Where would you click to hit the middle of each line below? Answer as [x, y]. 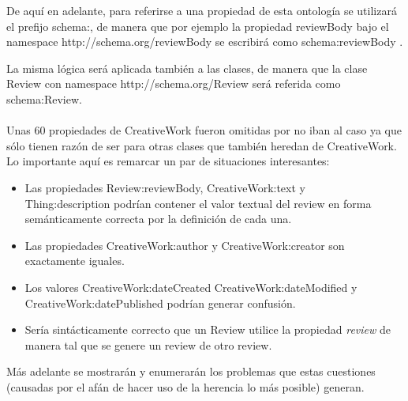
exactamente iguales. [75, 261]
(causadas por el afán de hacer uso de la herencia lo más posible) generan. [185, 386]
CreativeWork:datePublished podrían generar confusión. [160, 303]
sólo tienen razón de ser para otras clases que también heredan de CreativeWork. [202, 145]
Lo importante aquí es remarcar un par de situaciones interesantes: [168, 161]
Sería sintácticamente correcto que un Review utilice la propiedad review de [208, 329]
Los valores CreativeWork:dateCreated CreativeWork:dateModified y [191, 287]
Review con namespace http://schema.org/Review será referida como [174, 83]
